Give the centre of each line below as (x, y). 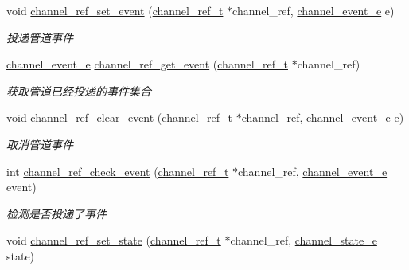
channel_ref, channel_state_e (304, 240)
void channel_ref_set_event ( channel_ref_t (115, 10)
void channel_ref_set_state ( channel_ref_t (114, 240)
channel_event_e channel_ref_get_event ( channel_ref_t (147, 64)
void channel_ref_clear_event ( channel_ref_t (120, 117)
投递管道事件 (40, 37)
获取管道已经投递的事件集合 (79, 90)
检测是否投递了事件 (56, 213)
